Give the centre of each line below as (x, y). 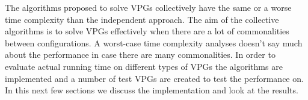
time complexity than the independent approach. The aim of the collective (142, 19)
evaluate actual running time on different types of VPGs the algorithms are (144, 66)
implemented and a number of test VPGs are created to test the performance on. (154, 78)
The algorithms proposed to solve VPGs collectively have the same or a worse (148, 7)
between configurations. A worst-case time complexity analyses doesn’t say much (154, 42)
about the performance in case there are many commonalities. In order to (140, 55)
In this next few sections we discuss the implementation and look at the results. (152, 90)
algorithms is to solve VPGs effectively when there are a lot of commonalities (147, 31)
